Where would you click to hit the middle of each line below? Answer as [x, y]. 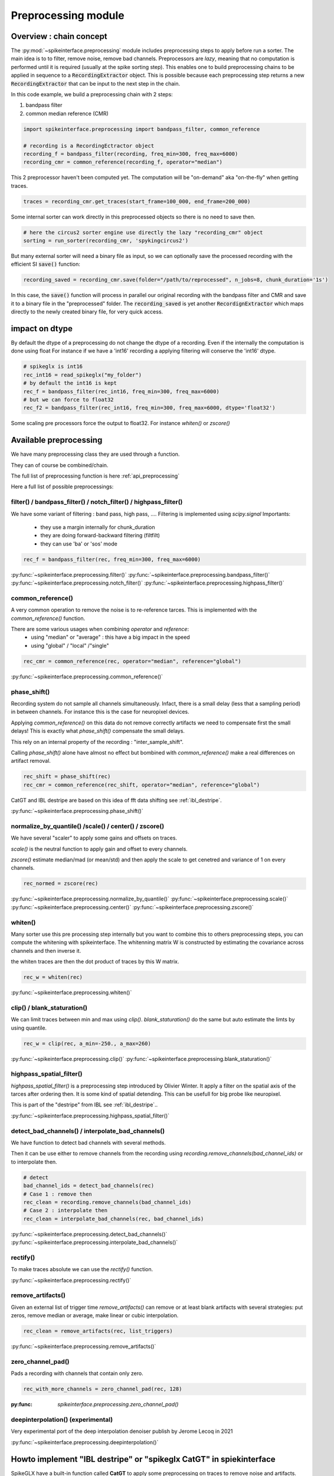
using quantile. [29, 1028]
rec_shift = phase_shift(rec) [67, 777]
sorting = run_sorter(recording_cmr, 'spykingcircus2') [106, 241]
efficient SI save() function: [46, 264]
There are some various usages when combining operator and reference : [100, 629]
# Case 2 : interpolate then [66, 1211]
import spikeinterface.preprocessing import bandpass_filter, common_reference [142, 129]
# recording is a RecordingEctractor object [89, 146]
